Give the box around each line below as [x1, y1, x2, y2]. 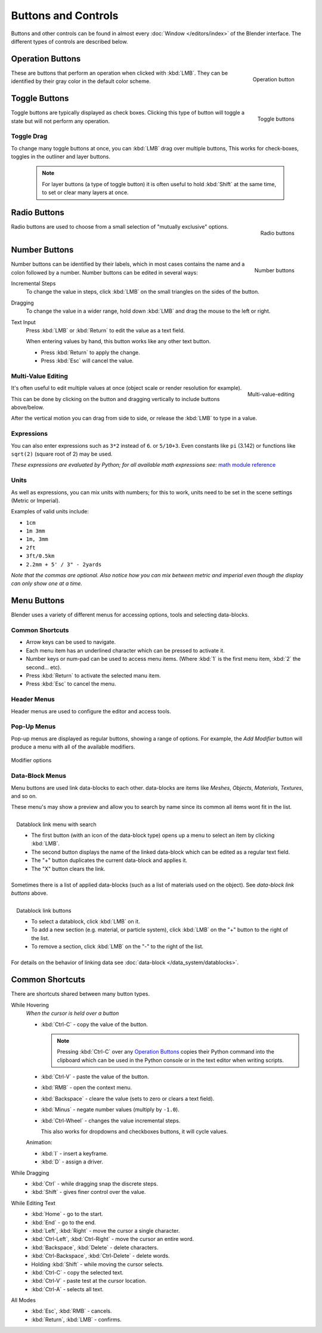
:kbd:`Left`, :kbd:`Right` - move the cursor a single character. [31, 1227, 180, 1234]
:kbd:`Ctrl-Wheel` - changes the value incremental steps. [41, 1117, 181, 1124]
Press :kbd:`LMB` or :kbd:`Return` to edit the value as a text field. [26, 327, 185, 334]
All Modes [11, 1297, 36, 1304]
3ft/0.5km [26, 553, 55, 559]
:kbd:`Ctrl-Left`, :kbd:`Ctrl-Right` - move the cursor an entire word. [31, 1236, 194, 1243]
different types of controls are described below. [11, 38, 128, 45]
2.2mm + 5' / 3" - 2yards [26, 561, 102, 568]
